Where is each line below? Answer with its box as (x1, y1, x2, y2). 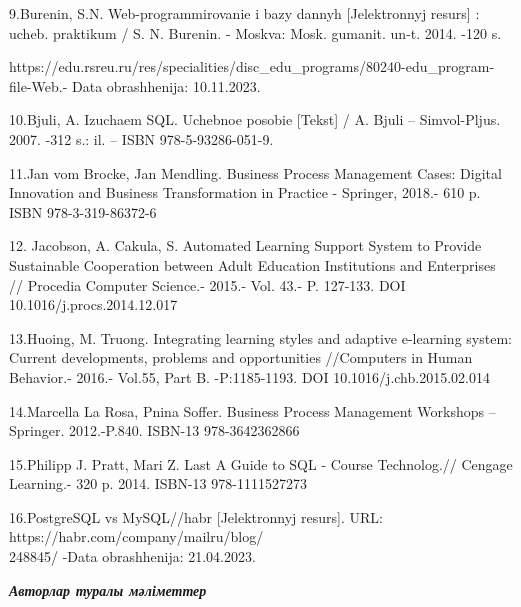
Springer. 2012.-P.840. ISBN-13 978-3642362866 (9, 420, 300, 441)
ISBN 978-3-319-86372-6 (9, 201, 157, 222)
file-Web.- (9, 75, 68, 96)
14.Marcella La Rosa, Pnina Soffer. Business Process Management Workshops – (9, 400, 496, 421)
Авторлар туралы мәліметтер (9, 579, 207, 600)
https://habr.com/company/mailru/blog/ (9, 526, 264, 547)
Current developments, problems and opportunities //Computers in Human (9, 347, 473, 368)
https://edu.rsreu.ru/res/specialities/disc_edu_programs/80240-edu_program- (9, 56, 495, 77)
